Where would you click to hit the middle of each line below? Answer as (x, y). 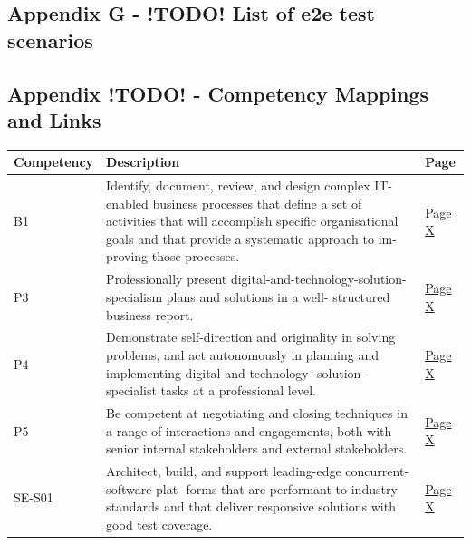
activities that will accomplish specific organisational (252, 221)
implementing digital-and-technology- (210, 372)
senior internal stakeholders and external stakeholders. (257, 448)
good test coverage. (159, 524)
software (129, 488)
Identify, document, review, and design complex (238, 185)
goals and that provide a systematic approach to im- (251, 238)
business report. (150, 314)
